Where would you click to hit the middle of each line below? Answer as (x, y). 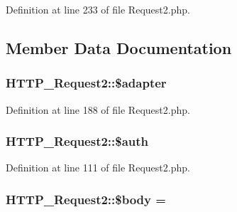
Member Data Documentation (119, 47)
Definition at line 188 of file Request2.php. (98, 109)
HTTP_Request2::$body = (86, 199)
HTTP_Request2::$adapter (86, 83)
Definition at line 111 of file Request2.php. (98, 168)
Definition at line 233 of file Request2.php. (98, 9)
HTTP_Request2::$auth (77, 141)
